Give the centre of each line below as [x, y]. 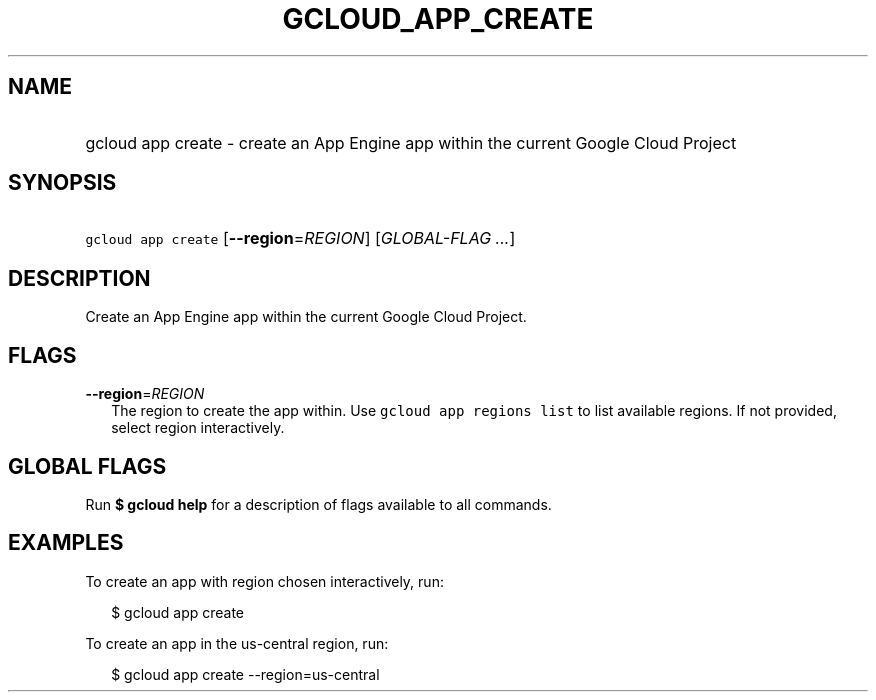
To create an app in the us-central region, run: [237, 643]
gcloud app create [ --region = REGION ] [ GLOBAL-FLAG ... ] [300, 238]
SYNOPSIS [62, 183]
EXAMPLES [66, 543]
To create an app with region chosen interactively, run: [264, 581]
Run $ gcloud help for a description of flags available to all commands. [318, 504]
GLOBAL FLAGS [87, 466]
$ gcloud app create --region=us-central [245, 674]
